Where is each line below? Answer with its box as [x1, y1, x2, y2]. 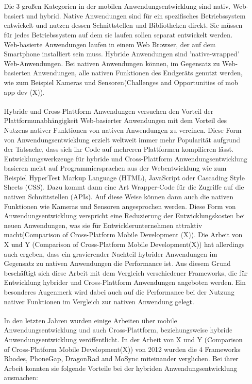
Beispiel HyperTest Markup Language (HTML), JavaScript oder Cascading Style [4, 172, 245, 182]
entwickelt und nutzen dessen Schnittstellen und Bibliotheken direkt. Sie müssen [4, 20, 243, 30]
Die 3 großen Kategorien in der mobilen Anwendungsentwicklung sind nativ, [4, 1, 231, 11]
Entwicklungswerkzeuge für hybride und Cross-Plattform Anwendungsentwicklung [4, 153, 248, 163]
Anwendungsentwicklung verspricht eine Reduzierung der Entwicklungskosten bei [4, 210, 245, 221]
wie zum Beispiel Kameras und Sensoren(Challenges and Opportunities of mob [4, 77, 238, 87]
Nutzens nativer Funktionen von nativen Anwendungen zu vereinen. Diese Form [4, 124, 242, 135]
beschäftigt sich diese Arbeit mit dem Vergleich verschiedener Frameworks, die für [4, 267, 248, 278]
